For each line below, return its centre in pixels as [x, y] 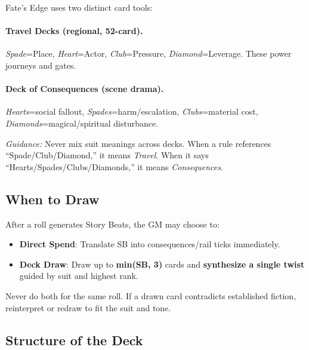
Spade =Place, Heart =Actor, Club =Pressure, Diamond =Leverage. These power [149, 53]
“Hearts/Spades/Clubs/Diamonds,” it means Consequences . [114, 166]
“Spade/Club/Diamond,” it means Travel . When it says [107, 155]
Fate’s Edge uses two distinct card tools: [79, 7]
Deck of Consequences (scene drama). [85, 89]
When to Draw [52, 199]
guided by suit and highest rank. [79, 276]
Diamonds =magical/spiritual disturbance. [82, 123]
